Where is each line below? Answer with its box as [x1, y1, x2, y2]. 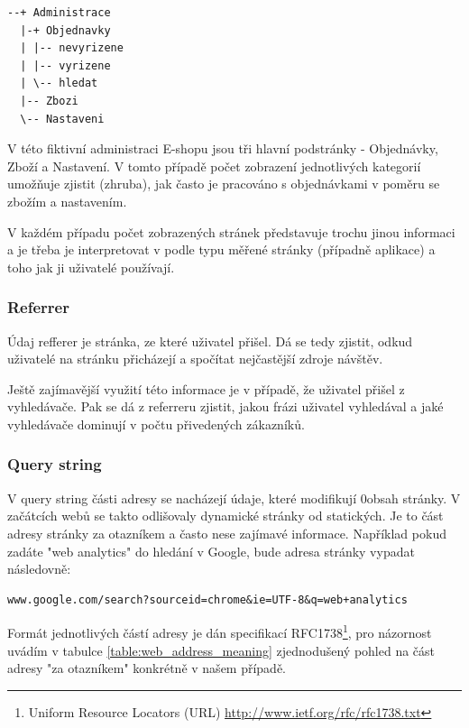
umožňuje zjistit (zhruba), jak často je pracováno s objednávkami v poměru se [7, 174, 440, 193]
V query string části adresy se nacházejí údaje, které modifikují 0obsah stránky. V [7, 488, 461, 507]
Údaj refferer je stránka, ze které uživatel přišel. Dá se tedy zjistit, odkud [7, 331, 413, 350]
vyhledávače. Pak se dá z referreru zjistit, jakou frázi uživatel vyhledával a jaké [7, 397, 444, 416]
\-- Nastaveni [20, 112, 105, 125]
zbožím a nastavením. [7, 191, 127, 210]
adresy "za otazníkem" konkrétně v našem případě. [7, 659, 287, 677]
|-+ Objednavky [20, 23, 111, 37]
